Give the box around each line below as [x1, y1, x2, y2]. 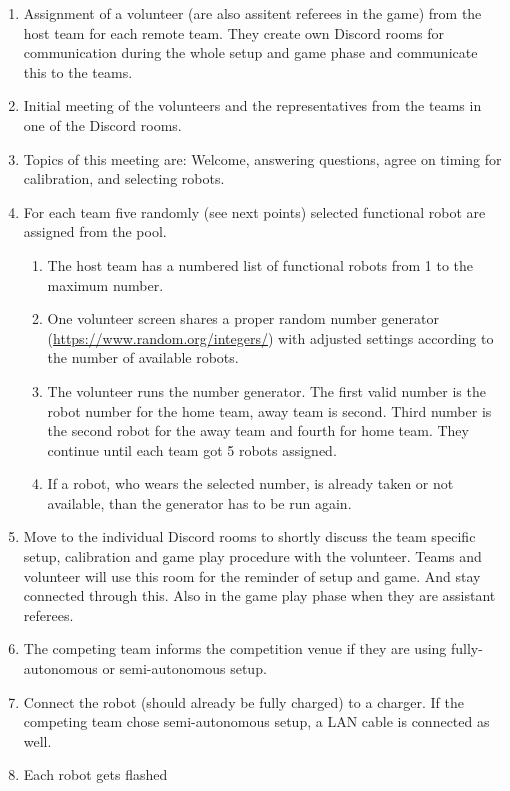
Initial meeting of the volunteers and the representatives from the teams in [23, 95, 482, 116]
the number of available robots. [47, 347, 239, 368]
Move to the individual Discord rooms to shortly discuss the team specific [23, 526, 476, 547]
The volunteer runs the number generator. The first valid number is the [47, 380, 486, 401]
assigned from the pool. [23, 221, 167, 242]
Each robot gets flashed [23, 764, 168, 785]
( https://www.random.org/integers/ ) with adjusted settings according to [47, 327, 494, 348]
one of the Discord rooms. [23, 114, 182, 135]
